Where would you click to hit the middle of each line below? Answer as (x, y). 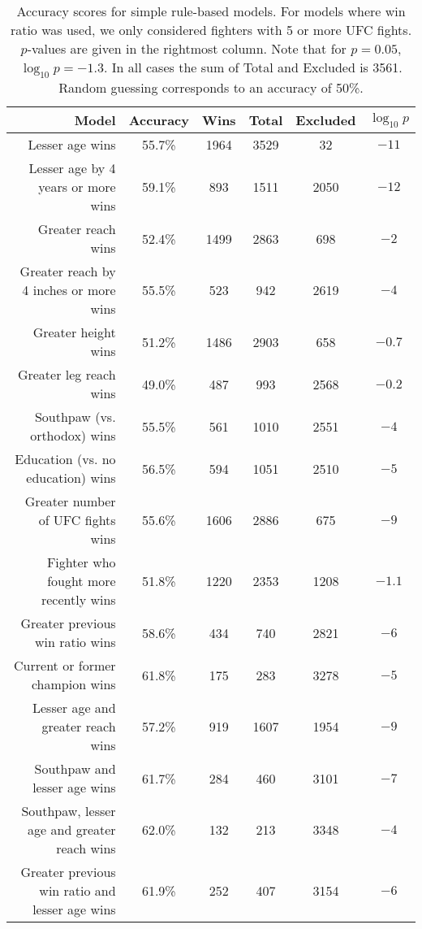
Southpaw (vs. (75, 417)
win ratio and (78, 891)
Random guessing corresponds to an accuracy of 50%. (211, 88)
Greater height (74, 332)
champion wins (73, 684)
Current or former (65, 666)
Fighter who (81, 562)
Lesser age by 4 (72, 168)
